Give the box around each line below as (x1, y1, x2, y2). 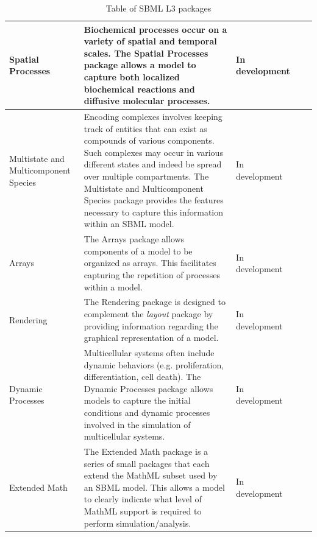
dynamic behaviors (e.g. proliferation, (84, 358, 224, 371)
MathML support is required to (84, 505, 202, 517)
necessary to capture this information (84, 205, 224, 218)
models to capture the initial (84, 394, 191, 407)
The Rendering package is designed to (84, 295, 226, 308)
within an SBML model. (84, 217, 174, 230)
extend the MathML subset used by (84, 469, 218, 482)
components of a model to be (84, 244, 193, 257)
